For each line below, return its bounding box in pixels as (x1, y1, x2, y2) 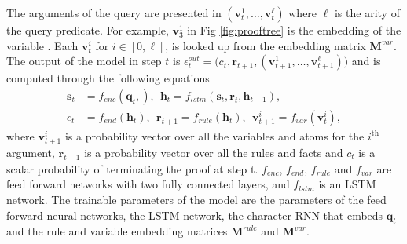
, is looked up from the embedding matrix (165, 37, 366, 53)
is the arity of (334, 5, 400, 20)
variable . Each (6, 37, 79, 53)
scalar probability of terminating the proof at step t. (6, 160, 258, 177)
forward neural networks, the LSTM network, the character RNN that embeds (6, 206, 383, 223)
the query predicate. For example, (6, 22, 169, 38)
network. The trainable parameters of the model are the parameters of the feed (6, 191, 387, 207)
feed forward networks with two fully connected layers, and (6, 176, 290, 192)
